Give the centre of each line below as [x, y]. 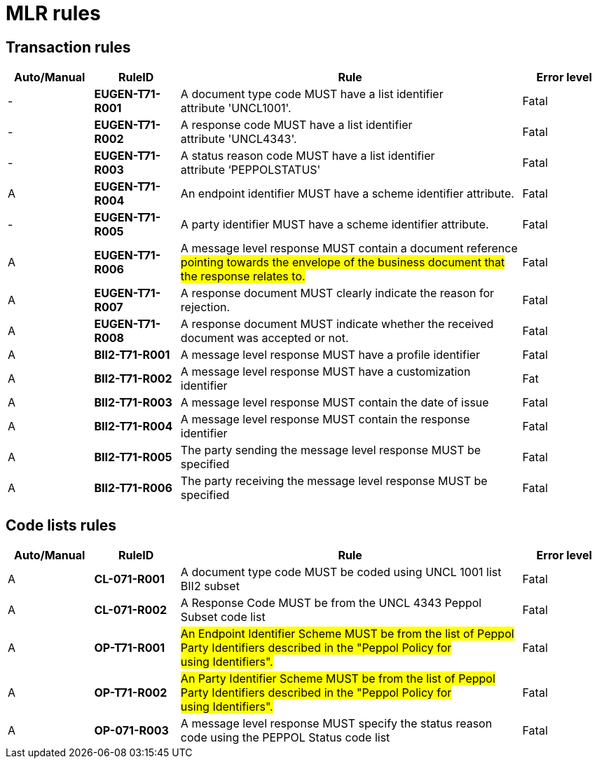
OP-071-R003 [131, 731]
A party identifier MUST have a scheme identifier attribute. [335, 225]
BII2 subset [210, 586]
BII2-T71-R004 [133, 427]
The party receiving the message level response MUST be [334, 481]
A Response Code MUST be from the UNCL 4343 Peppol [331, 603]
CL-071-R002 [131, 610]
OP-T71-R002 [131, 693]
